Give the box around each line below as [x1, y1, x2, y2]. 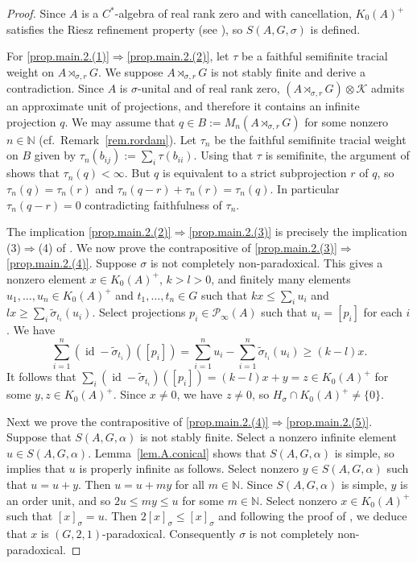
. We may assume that [64, 113, 175, 130]
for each [363, 304, 403, 321]
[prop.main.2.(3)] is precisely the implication [188, 223, 407, 240]
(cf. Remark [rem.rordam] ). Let [39, 130, 197, 147]
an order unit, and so [6, 491, 111, 508]
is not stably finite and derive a [210, 63, 365, 80]
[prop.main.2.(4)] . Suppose [6, 255, 137, 271]
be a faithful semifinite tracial [241, 48, 388, 64]
